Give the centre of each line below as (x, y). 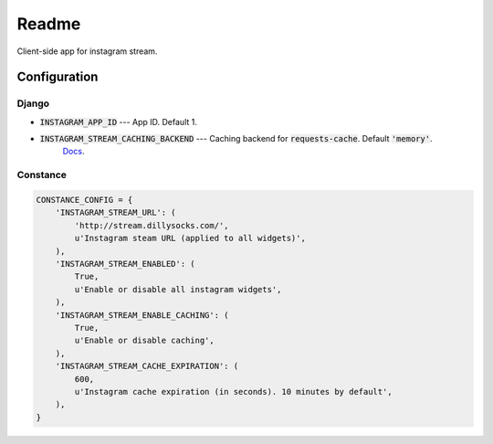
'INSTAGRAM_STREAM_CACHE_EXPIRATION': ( (147, 366)
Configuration (58, 77)
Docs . (73, 152)
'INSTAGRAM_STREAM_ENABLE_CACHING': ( (142, 315)
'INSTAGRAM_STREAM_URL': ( (116, 213)
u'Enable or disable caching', (144, 341)
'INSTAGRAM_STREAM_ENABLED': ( (125, 264)
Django (33, 103)
